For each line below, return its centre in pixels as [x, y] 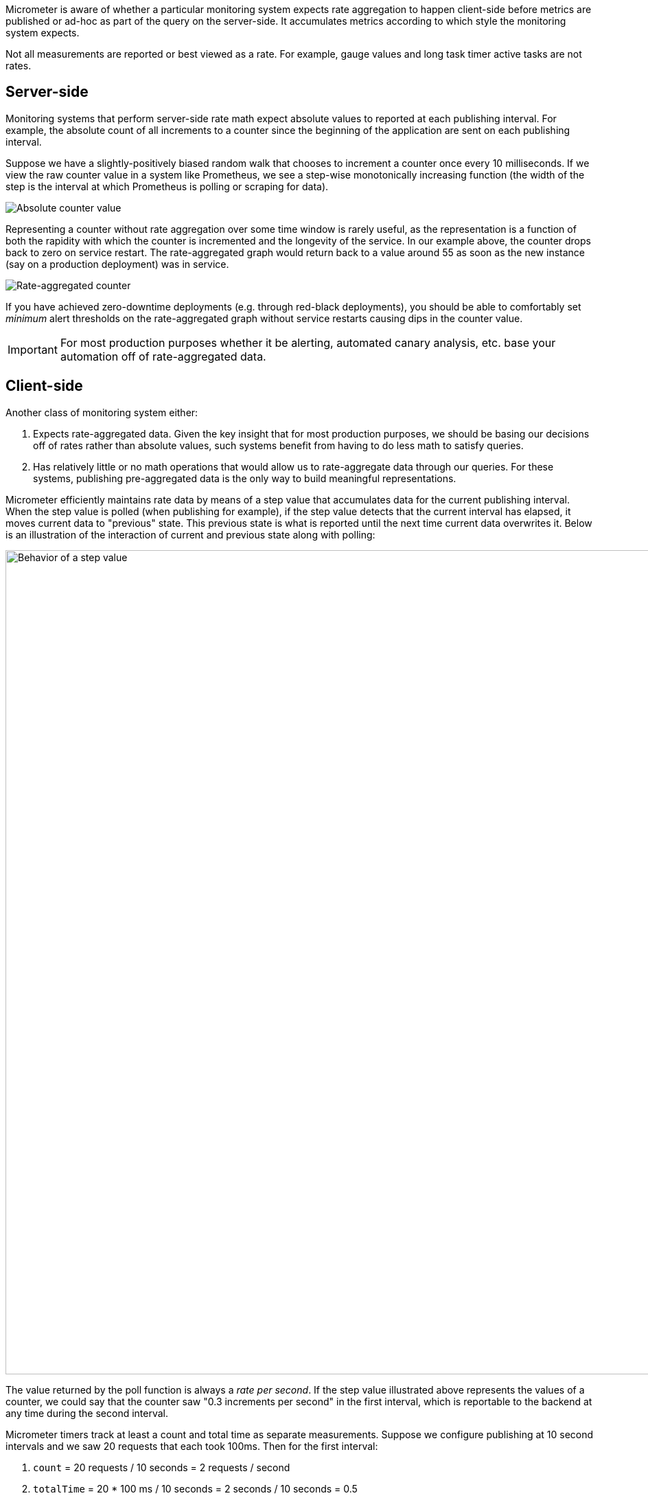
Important [33, 349]
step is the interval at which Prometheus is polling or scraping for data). [167, 186]
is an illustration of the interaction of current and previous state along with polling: [190, 534]
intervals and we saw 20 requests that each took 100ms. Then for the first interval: [192, 1446]
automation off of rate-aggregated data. [163, 356]
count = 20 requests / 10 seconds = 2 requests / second [162, 1467]
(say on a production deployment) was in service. [117, 264]
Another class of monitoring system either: [102, 412]
